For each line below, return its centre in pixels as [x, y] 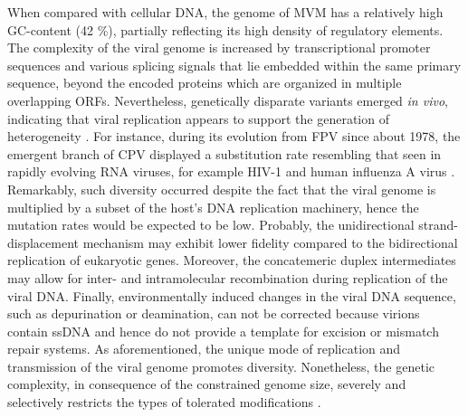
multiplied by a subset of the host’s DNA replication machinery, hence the [213, 207]
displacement [43, 242]
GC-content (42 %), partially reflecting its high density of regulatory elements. [225, 29]
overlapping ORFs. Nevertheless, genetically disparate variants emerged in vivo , [228, 100]
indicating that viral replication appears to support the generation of [198, 118]
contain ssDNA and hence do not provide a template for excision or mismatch [223, 331]
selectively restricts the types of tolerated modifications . [164, 402]
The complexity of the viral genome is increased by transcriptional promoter [219, 47]
